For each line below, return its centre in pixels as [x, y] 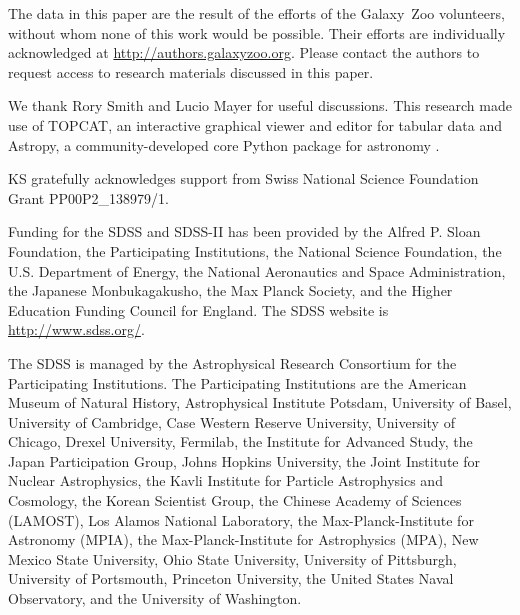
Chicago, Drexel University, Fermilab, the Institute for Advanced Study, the [240, 441]
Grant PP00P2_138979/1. [88, 197]
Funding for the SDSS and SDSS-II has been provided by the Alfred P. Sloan [244, 231]
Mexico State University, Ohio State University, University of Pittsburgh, [232, 558]
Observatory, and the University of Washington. [155, 598]
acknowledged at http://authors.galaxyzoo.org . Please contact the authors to [244, 52]
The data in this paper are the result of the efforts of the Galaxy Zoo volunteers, [256, 13]
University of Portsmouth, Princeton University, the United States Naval [231, 578]
